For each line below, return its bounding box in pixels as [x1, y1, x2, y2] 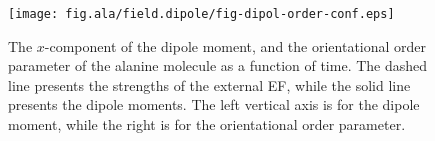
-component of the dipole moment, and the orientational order [44, 35, 427, 56]
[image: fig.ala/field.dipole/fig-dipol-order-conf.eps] [8, 7, 395, 21]
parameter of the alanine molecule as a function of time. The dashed [8, 55, 428, 76]
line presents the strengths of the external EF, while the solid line [8, 74, 411, 95]
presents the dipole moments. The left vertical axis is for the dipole [8, 94, 420, 115]
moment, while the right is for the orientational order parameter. [8, 114, 406, 135]
